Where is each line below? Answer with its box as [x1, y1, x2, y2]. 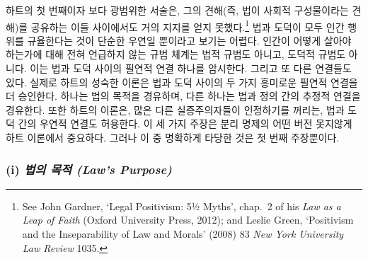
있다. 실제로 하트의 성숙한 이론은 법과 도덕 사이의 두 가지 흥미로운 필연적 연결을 [6, 74, 358, 89]
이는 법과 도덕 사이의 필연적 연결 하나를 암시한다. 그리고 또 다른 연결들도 [30, 61, 352, 76]
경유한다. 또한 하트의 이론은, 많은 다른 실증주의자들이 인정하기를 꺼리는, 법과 [6, 102, 345, 117]
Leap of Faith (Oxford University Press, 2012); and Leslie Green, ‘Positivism [22, 212, 354, 227]
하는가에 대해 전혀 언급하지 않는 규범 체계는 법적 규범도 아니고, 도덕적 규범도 [6, 47, 346, 62]
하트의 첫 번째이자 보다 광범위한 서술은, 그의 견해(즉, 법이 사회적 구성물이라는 [6, 3, 349, 17]
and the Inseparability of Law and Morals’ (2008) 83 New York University [22, 226, 344, 241]
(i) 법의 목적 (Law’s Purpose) [6, 160, 172, 178]
